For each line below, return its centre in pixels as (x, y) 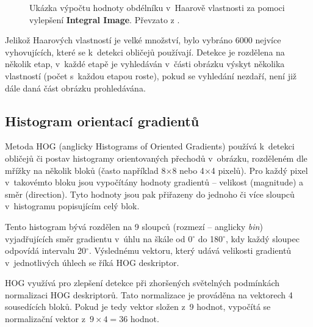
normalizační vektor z (45, 319)
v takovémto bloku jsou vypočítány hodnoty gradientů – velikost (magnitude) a (154, 182)
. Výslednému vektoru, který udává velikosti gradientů (190, 250)
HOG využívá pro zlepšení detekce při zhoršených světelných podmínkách (142, 283)
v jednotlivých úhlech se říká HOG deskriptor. (92, 262)
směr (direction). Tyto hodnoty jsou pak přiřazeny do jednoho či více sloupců (150, 194)
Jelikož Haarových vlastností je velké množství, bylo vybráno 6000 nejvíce (143, 40)
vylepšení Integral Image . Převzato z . (105, 19)
